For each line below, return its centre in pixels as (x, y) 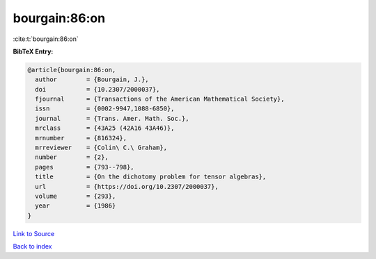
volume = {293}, (76, 196)
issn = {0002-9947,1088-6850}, (105, 109)
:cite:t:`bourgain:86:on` (46, 39)
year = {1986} (76, 206)
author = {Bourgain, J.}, (92, 80)
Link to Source (34, 233)
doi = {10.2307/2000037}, (97, 89)
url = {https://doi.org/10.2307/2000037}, (127, 186)
